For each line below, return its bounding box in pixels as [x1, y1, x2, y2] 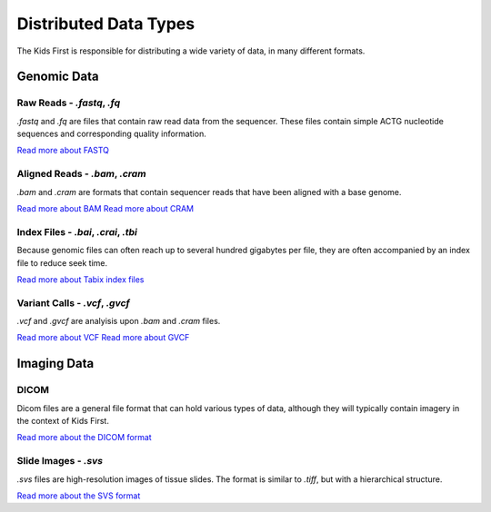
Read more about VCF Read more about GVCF [16, 332, 190, 343]
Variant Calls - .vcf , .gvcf [16, 296, 131, 309]
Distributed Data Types [16, 14, 195, 34]
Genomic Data [16, 69, 99, 84]
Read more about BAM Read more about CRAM [16, 203, 195, 214]
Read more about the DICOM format [16, 432, 152, 443]
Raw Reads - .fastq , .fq [16, 96, 121, 109]
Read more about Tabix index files [16, 273, 145, 285]
